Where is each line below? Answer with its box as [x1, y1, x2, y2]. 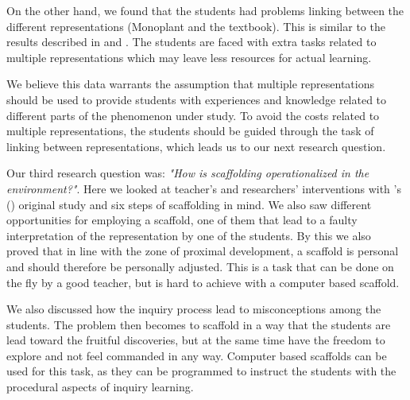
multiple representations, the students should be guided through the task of [6, 122, 374, 139]
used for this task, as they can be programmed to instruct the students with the [6, 363, 396, 379]
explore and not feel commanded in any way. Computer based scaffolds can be [6, 347, 387, 363]
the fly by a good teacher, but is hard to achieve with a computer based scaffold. [6, 274, 400, 290]
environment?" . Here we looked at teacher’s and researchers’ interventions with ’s [6, 180, 401, 196]
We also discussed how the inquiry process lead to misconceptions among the [6, 301, 381, 317]
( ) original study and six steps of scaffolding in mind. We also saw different [6, 196, 372, 212]
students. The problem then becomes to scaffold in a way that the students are [6, 316, 391, 332]
